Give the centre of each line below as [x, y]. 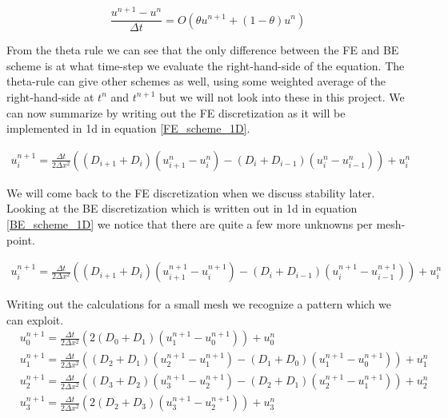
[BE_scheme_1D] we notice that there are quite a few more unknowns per [190, 223]
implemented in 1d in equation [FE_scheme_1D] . [128, 128]
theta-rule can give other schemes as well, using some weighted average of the [196, 81]
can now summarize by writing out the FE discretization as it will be [176, 112]
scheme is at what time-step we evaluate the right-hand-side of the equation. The [206, 65]
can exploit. [35, 319]
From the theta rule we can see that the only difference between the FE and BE [203, 50]
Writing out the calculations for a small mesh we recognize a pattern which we [199, 304]
